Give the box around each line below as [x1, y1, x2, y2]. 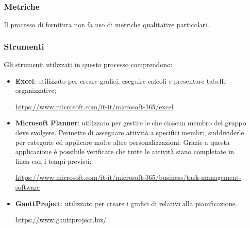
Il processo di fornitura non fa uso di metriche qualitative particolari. [4, 19, 209, 30]
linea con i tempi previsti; [15, 156, 92, 166]
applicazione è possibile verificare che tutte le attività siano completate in [15, 146, 234, 157]
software [15, 181, 40, 192]
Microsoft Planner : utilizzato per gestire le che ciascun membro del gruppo [15, 118, 246, 128]
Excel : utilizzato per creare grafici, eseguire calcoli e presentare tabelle [15, 75, 227, 86]
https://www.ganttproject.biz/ [15, 214, 107, 225]
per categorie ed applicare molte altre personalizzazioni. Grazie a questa [15, 137, 230, 147]
